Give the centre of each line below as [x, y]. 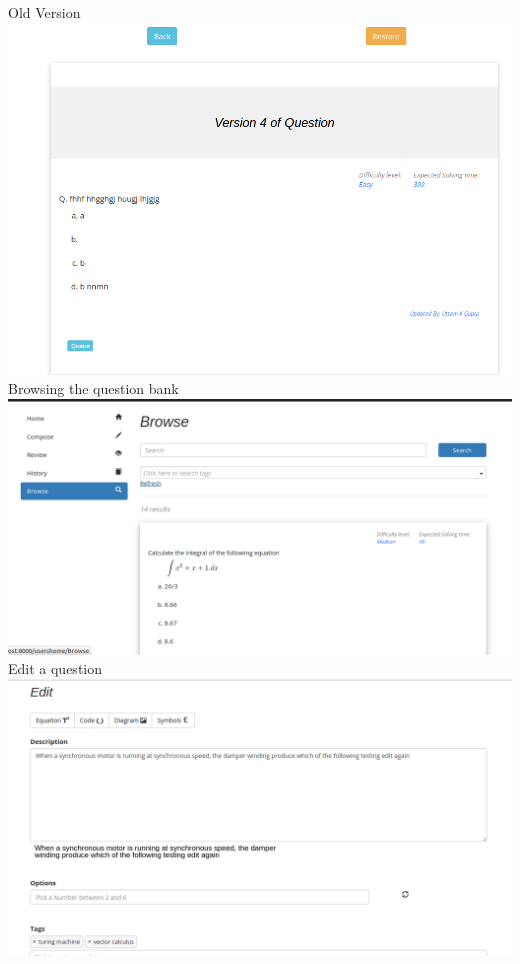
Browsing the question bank [93, 388]
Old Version [44, 12]
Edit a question [55, 668]
